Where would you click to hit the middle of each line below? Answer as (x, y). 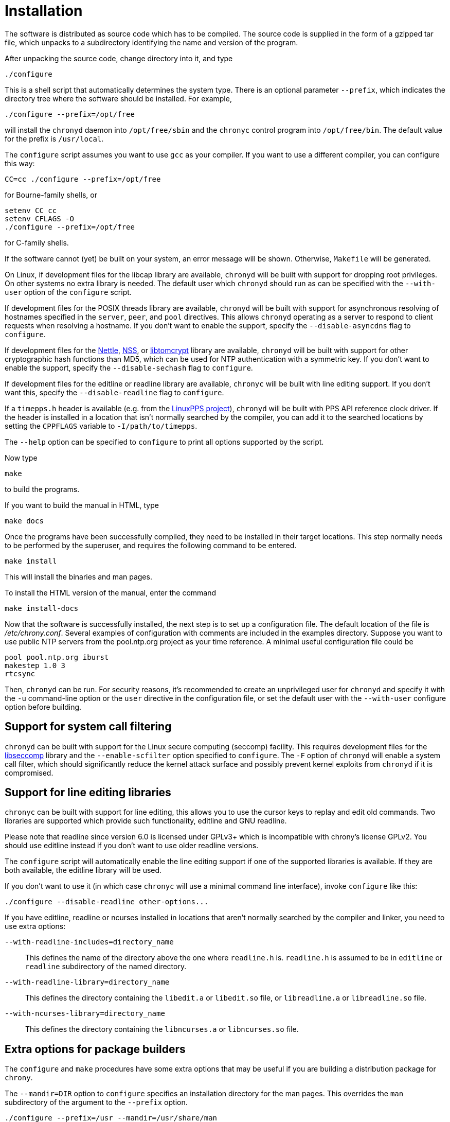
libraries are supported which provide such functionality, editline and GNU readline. (146, 821)
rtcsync (20, 673)
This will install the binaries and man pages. (78, 576)
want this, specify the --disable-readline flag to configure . (114, 392)
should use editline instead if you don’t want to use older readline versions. (132, 846)
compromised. (29, 773)
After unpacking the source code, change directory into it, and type (119, 58)
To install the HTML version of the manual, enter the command (111, 592)
